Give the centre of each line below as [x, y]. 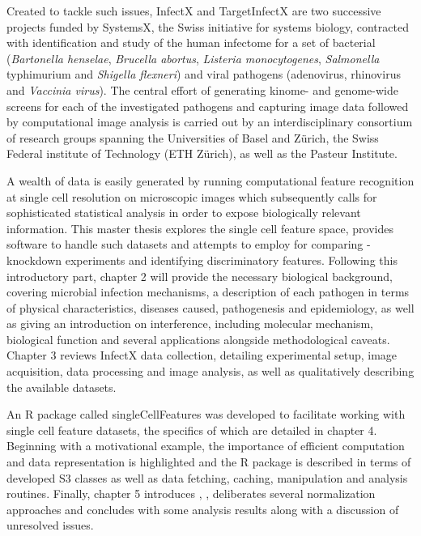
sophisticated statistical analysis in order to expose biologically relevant [184, 213]
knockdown [34, 259]
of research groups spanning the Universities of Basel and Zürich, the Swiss [193, 137]
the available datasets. [62, 387]
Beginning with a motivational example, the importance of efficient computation [206, 446]
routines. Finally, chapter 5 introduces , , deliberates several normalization [191, 493]
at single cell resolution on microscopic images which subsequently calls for [192, 196]
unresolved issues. [50, 525]
